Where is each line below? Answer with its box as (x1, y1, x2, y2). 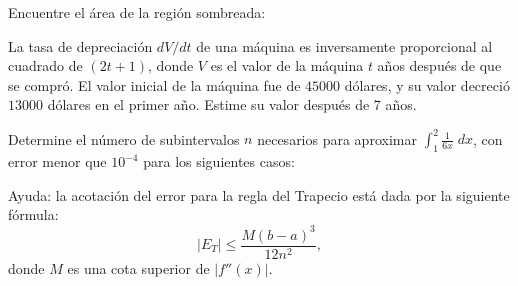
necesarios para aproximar (257, 128, 417, 149)
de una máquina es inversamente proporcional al (196, 35, 493, 56)
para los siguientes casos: (143, 151, 295, 172)
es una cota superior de (67, 257, 210, 278)
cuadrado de (8, 55, 83, 76)
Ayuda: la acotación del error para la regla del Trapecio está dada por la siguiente (8, 184, 510, 205)
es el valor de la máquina (210, 55, 364, 76)
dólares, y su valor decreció (344, 74, 510, 95)
